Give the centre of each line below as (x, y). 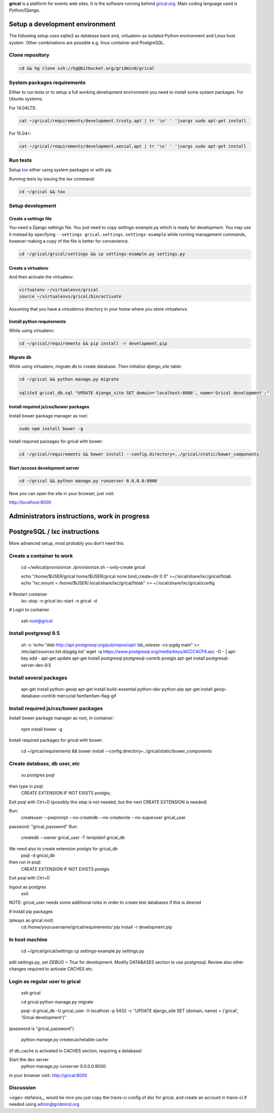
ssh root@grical (37, 621)
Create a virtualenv (29, 268)
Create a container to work (41, 556)
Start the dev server (29, 1059)
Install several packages (38, 678)
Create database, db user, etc (44, 764)
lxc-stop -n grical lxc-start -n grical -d (59, 601)
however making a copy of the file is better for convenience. (69, 241)
